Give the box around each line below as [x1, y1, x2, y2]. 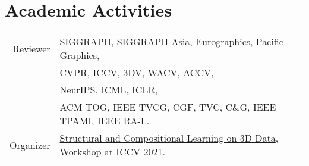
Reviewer [12, 41, 51, 55]
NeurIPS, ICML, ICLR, [59, 83, 158, 97]
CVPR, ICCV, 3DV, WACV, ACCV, [59, 65, 214, 80]
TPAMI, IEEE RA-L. [59, 114, 150, 128]
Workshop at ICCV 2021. [59, 145, 166, 159]
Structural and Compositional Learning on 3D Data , [59, 131, 279, 145]
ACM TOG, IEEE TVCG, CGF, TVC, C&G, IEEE [59, 100, 276, 114]
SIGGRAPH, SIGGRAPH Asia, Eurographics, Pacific [59, 35, 283, 49]
